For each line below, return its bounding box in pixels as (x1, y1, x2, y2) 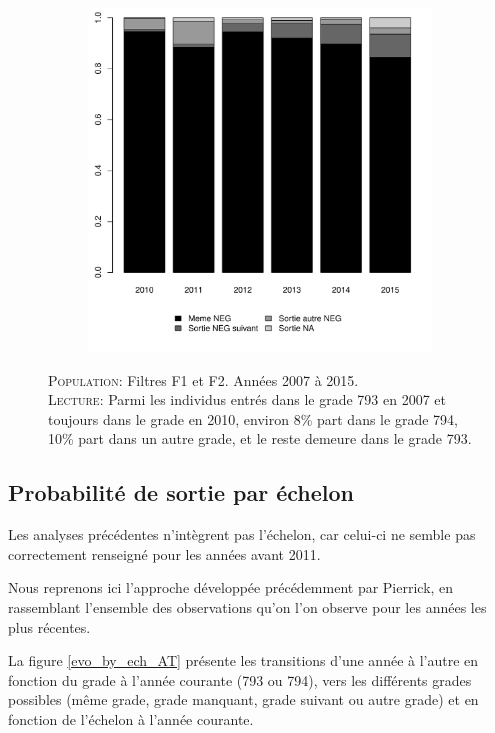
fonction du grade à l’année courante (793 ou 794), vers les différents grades (8, 669, 472, 690)
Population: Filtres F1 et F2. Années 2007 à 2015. (48, 369, 359, 390)
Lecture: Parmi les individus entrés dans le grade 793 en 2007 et (48, 389, 446, 410)
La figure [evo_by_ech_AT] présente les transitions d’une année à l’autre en (8, 650, 479, 671)
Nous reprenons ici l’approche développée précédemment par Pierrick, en (8, 577, 454, 598)
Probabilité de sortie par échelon (8, 477, 354, 508)
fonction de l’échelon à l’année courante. (8, 708, 254, 729)
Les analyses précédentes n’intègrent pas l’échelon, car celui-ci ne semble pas (8, 524, 476, 545)
